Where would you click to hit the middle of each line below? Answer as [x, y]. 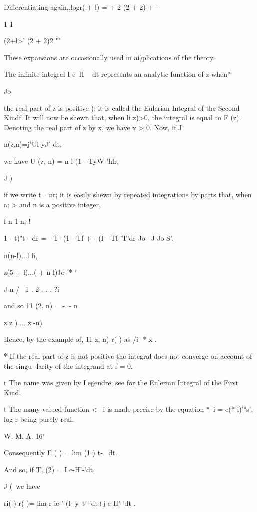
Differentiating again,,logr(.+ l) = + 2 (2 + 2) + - [81, 7]
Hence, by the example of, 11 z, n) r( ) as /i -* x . [80, 339]
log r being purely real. [39, 419]
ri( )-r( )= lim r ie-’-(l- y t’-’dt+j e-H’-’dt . [70, 503]
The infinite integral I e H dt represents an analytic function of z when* [118, 74]
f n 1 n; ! [17, 221]
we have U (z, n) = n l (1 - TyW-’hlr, [62, 161]
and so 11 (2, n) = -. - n [41, 305]
